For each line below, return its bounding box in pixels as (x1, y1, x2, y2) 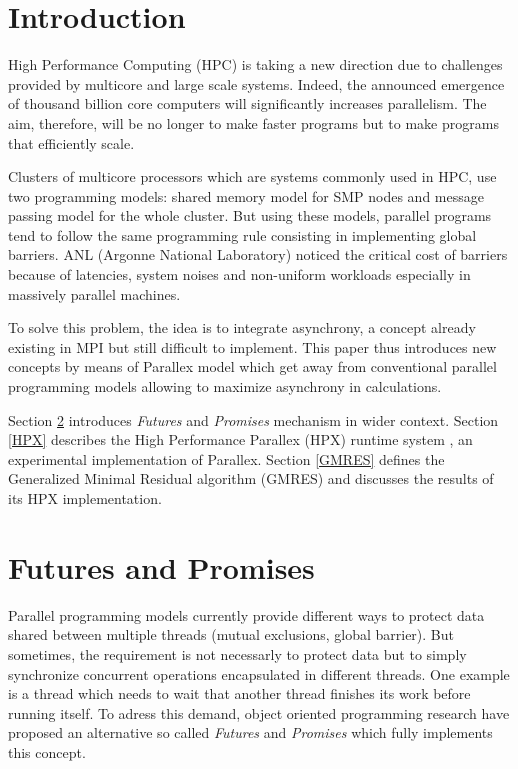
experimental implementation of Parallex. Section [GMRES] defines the (8, 448, 445, 469)
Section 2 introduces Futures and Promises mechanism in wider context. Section (8, 409, 499, 430)
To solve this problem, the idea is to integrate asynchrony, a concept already (8, 317, 476, 338)
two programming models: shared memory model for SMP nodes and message (8, 185, 484, 206)
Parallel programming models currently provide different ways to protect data (8, 604, 485, 625)
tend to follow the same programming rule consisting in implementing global (8, 224, 477, 245)
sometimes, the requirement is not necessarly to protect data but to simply (8, 643, 467, 664)
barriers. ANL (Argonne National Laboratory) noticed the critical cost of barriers (8, 244, 508, 265)
